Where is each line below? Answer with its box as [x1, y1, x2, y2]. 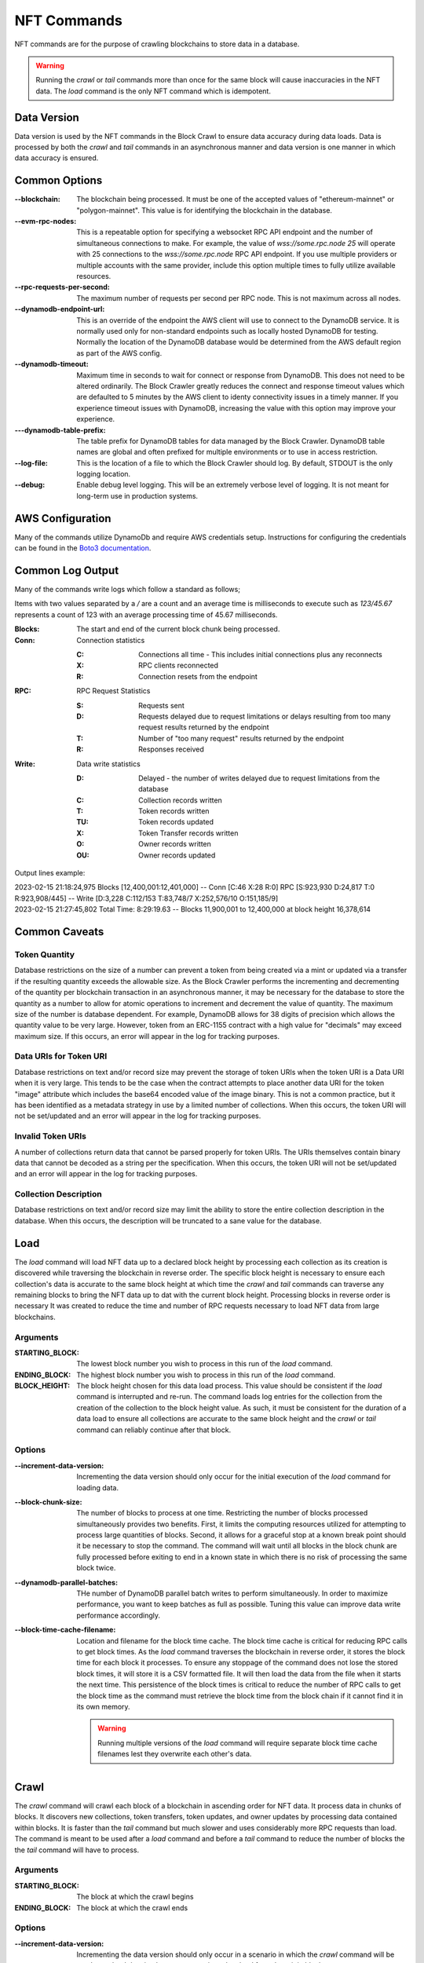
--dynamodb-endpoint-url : [14, 305, 105, 314]
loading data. [76, 1482, 119, 1492]
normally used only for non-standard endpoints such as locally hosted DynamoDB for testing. [76, 327, 378, 335]
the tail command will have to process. [14, 1845, 140, 1855]
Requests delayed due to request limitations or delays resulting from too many [138, 711, 391, 721]
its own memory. [76, 1702, 130, 1711]
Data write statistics [76, 759, 141, 769]
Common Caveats [14, 925, 104, 938]
